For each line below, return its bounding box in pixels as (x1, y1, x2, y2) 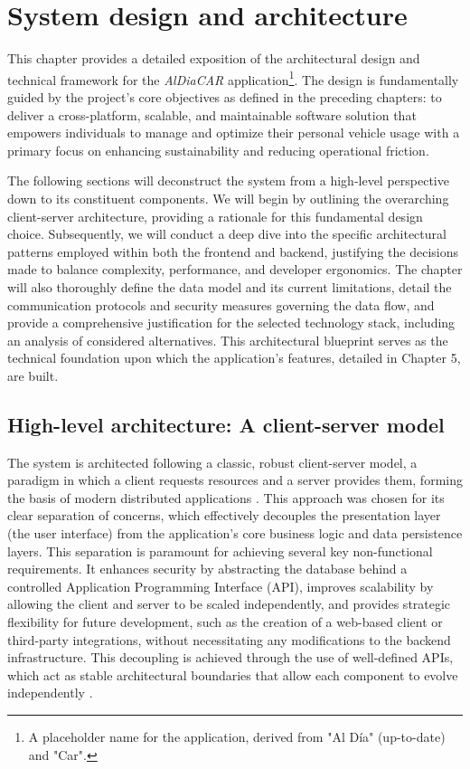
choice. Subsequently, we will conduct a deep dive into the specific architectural (7, 224, 446, 243)
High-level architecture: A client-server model (7, 410, 445, 438)
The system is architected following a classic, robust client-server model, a (7, 452, 418, 471)
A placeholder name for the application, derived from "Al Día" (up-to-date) (28, 726, 446, 745)
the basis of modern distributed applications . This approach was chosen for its (7, 488, 445, 507)
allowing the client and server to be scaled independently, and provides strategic (7, 594, 451, 613)
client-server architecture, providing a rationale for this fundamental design (7, 206, 423, 225)
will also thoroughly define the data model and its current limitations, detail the (7, 277, 452, 296)
